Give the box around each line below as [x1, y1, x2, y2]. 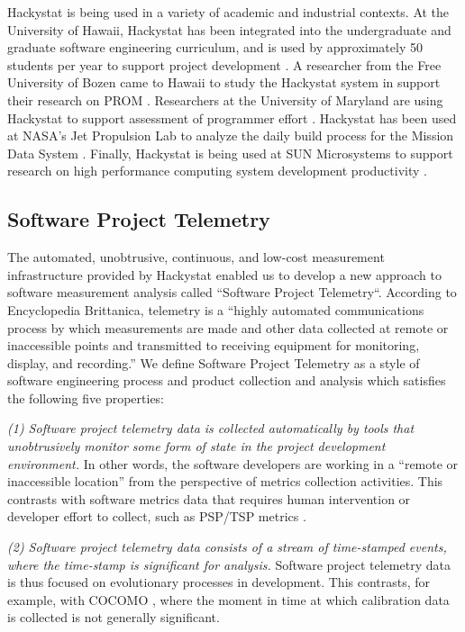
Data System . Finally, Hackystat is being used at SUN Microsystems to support [7, 143, 453, 162]
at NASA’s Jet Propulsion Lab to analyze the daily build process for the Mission [7, 126, 454, 145]
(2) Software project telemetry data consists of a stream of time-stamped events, [7, 537, 447, 556]
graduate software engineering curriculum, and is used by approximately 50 [7, 38, 423, 57]
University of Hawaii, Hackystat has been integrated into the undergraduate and [7, 20, 451, 39]
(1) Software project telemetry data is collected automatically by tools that [7, 419, 415, 438]
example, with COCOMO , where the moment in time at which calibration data [7, 590, 450, 609]
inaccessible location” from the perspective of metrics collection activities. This [7, 472, 443, 491]
